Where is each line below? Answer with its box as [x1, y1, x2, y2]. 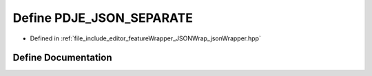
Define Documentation [12, 52, 112, 64]
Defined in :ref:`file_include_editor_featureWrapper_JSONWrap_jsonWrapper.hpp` [30, 34, 261, 42]
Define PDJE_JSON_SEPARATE [12, 10, 193, 25]
